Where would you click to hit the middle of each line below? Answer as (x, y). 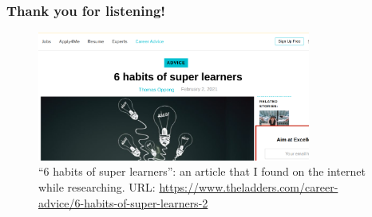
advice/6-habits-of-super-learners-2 (123, 202)
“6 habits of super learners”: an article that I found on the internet (202, 171)
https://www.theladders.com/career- (249, 187)
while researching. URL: (97, 187)
